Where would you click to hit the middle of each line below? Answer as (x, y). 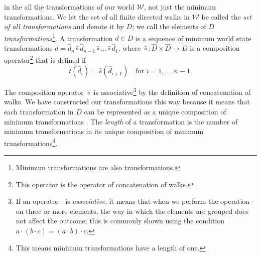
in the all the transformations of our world (69, 7)
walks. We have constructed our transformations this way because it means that (127, 102)
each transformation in (39, 111)
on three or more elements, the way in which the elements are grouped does (132, 211)
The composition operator (44, 92)
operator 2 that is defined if (45, 59)
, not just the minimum (180, 7)
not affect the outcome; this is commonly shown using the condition (120, 221)
